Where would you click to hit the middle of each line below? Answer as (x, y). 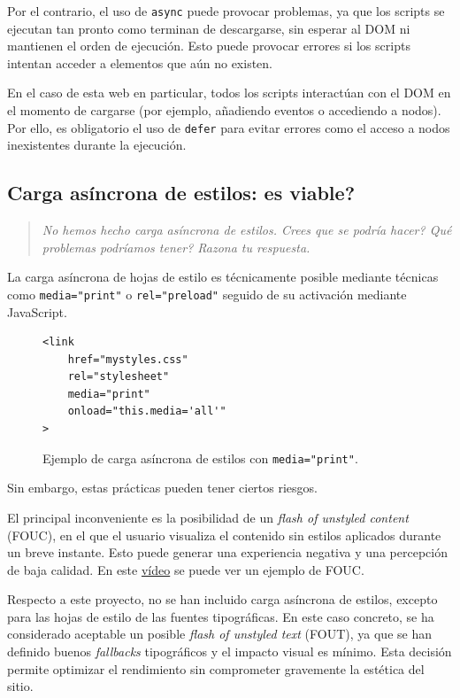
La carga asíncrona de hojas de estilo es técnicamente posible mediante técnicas (223, 277)
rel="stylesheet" (119, 377)
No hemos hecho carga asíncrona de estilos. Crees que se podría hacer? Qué (247, 230)
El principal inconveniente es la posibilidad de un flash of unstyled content (208, 517)
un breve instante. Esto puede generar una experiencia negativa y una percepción (227, 552)
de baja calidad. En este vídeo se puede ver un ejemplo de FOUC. (186, 569)
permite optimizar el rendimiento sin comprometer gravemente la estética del (216, 668)
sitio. (20, 686)
